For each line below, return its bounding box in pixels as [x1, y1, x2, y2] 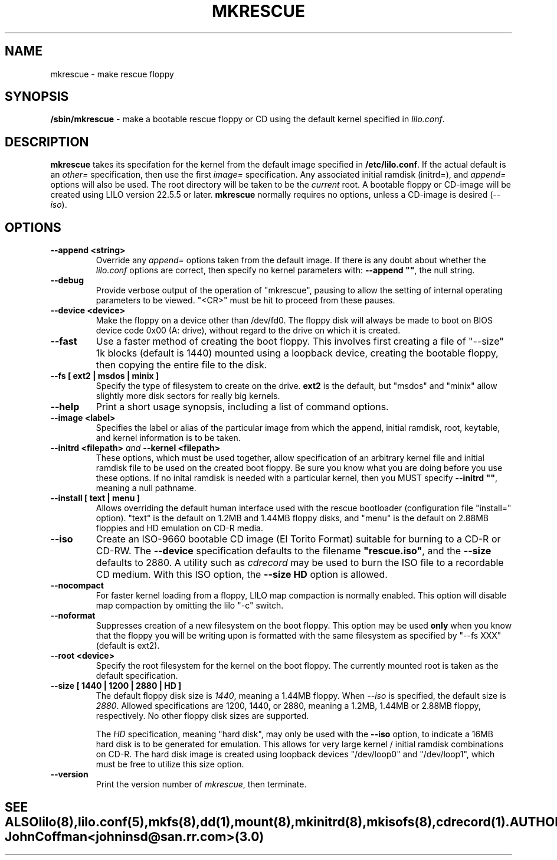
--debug [50, 275, 84, 286]
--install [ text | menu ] [50, 493, 140, 503]
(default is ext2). [96, 640, 160, 651]
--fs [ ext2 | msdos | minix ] [50, 371, 159, 381]
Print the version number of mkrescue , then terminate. [96, 779, 307, 790]
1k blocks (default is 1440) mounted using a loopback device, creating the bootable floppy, [96, 347, 499, 359]
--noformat [50, 610, 96, 621]
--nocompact [50, 580, 104, 591]
